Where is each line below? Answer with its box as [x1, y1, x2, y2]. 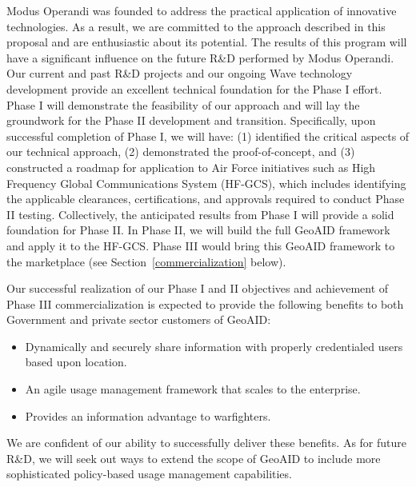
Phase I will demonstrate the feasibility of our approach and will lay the [6, 96, 360, 113]
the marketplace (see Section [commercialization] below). [6, 253, 286, 269]
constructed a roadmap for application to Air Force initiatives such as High [6, 158, 376, 175]
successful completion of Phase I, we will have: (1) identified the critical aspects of [6, 127, 410, 144]
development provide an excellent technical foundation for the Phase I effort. [6, 80, 382, 97]
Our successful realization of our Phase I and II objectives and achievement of [6, 280, 389, 297]
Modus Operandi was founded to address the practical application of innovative [6, 2, 397, 18]
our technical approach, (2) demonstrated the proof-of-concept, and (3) [6, 143, 355, 160]
